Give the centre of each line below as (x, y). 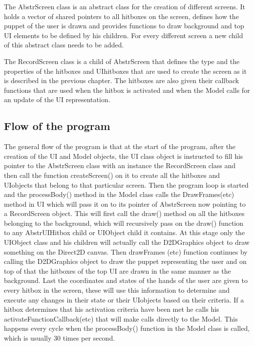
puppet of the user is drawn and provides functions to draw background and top (124, 26)
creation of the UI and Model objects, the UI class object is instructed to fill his (124, 156)
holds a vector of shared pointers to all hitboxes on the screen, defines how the (121, 16)
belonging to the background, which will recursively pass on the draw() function (124, 223)
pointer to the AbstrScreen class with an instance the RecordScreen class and (120, 165)
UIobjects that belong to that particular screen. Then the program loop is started (126, 184)
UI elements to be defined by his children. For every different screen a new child (124, 35)
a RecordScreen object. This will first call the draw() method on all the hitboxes (124, 213)
